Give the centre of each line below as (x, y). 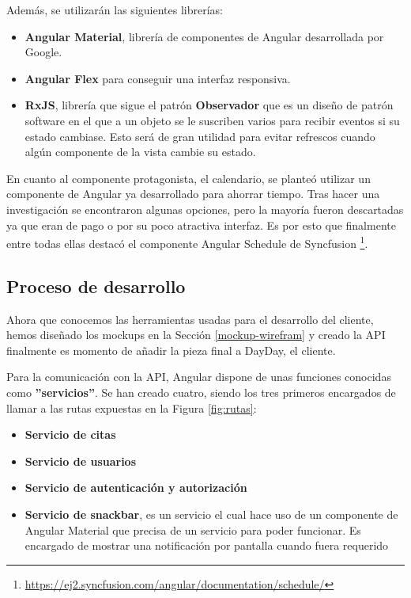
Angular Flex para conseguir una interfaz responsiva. (158, 78)
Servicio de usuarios (81, 461)
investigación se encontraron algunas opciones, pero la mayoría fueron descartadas (205, 209)
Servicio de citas (70, 434)
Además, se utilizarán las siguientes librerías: (115, 10)
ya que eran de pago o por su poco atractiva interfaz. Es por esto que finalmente (201, 225)
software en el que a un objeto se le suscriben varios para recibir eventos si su (212, 120)
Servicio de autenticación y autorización (136, 488)
